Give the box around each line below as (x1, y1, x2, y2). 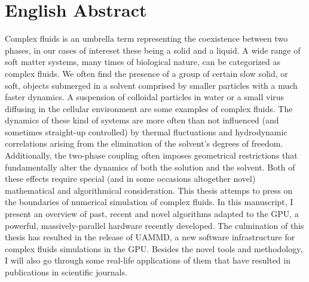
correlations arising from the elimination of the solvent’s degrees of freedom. (5, 137, 283, 150)
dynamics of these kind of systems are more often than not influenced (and (5, 114, 279, 126)
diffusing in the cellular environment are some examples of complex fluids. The (5, 102, 293, 114)
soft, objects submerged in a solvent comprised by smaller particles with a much (5, 79, 298, 91)
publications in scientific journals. (5, 266, 127, 278)
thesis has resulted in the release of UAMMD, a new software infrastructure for (5, 231, 295, 243)
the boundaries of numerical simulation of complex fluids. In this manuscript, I (5, 196, 293, 208)
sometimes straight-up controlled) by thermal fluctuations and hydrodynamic (5, 125, 287, 138)
